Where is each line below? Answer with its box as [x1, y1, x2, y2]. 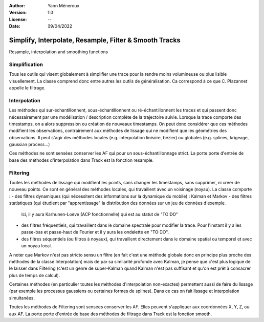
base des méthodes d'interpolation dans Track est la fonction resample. [9, 157, 154, 163]
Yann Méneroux [47, 3, 80, 8]
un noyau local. [21, 243, 52, 249]
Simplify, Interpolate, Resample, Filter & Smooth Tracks [9, 36, 181, 44]
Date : [9, 23, 21, 29]
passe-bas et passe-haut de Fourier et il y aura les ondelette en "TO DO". [21, 229, 169, 235]
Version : [9, 10, 27, 16]
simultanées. [9, 295, 35, 301]
